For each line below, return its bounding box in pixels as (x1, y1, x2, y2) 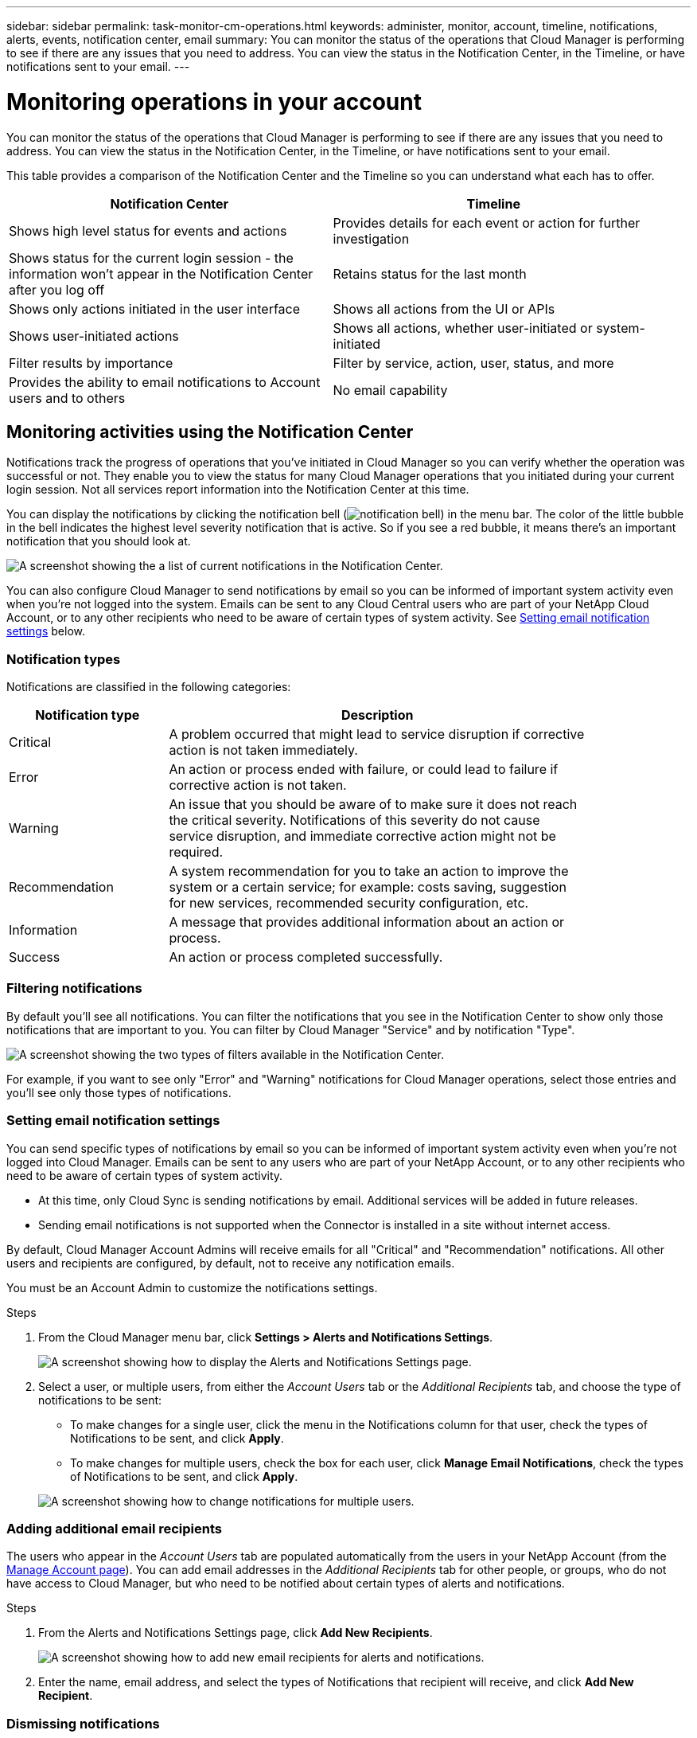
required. (169, 844, 224, 861)
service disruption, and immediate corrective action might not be (169, 828, 556, 845)
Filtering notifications (6, 980, 142, 997)
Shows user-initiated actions (9, 327, 179, 344)
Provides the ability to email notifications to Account (9, 373, 321, 390)
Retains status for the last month (333, 265, 527, 282)
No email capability (333, 381, 448, 398)
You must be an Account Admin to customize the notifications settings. (6, 1280, 378, 1295)
